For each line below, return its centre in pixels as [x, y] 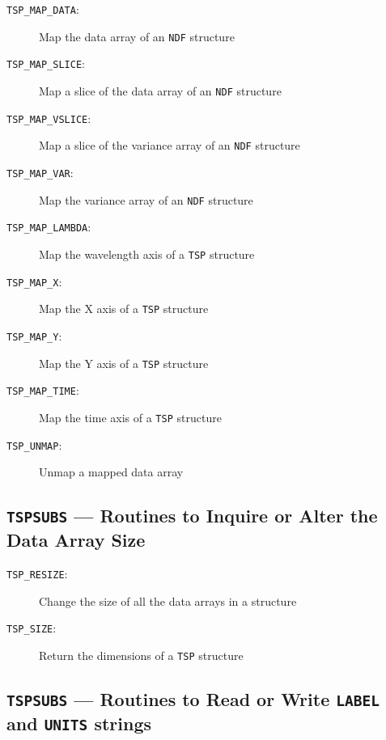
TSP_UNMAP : [34, 444]
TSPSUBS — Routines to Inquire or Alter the [192, 516]
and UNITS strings [79, 723]
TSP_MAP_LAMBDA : [49, 227]
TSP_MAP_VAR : [40, 172]
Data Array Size [76, 540]
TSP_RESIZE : [37, 573]
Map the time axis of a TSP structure [130, 417]
